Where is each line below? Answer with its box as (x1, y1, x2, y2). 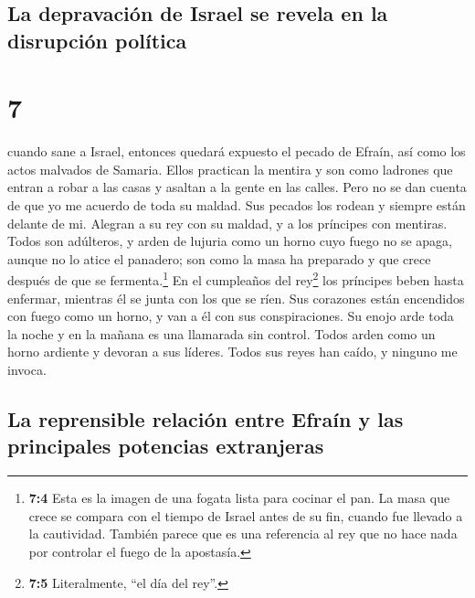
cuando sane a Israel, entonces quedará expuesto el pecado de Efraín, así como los (7, 142, 466, 161)
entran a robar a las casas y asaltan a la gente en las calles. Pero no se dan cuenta (7, 177, 467, 197)
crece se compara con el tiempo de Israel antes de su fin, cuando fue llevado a (28, 506, 463, 525)
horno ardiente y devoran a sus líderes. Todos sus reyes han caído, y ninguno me (7, 342, 458, 361)
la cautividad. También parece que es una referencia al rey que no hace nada (28, 524, 458, 543)
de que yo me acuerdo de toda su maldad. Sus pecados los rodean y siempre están (7, 196, 466, 215)
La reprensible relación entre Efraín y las (7, 405, 404, 433)
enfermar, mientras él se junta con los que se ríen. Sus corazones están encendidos (7, 288, 465, 307)
